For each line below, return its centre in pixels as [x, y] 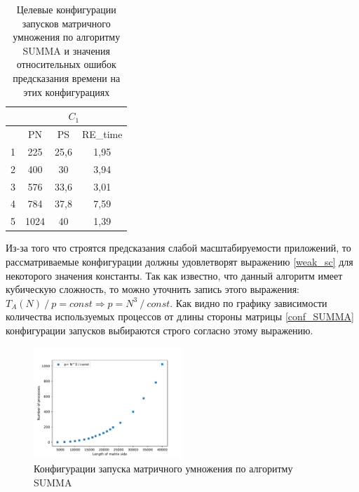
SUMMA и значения [67, 50]
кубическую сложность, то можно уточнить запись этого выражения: [153, 289]
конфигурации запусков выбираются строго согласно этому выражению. [160, 330]
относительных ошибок [66, 64]
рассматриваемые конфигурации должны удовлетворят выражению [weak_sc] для [179, 261]
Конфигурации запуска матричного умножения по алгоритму [163, 469]
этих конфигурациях [67, 91]
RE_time [102, 134]
